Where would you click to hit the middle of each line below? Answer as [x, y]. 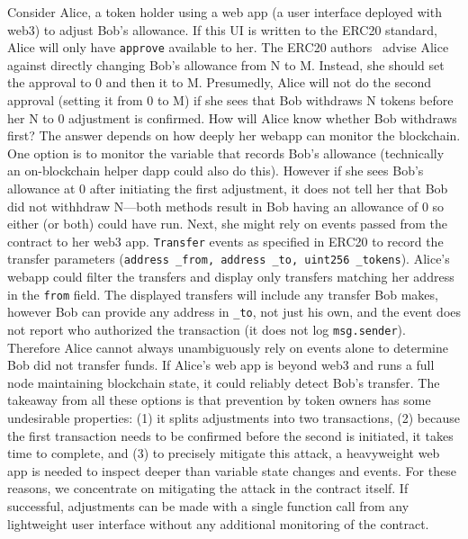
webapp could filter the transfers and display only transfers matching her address [231, 277]
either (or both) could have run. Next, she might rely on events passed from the [227, 224]
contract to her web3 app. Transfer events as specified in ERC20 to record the [225, 241]
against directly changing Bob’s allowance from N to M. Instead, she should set [226, 64]
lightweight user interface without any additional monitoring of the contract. [218, 523]
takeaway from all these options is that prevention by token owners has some [219, 400]
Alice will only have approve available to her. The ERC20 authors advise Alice [228, 47]
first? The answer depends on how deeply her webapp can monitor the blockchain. [234, 135]
